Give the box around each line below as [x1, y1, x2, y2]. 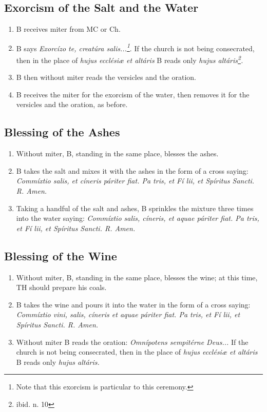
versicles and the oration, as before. [16, 99, 128, 110]
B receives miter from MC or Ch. [16, 24, 121, 34]
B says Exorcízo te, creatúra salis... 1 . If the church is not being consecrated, [16, 41, 255, 53]
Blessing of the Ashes [4, 124, 120, 140]
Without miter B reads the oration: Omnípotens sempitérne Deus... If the [16, 336, 249, 347]
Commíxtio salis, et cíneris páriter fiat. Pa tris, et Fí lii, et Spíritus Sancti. [16, 175, 255, 186]
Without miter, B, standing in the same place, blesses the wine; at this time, [16, 272, 258, 282]
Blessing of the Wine [4, 248, 117, 263]
